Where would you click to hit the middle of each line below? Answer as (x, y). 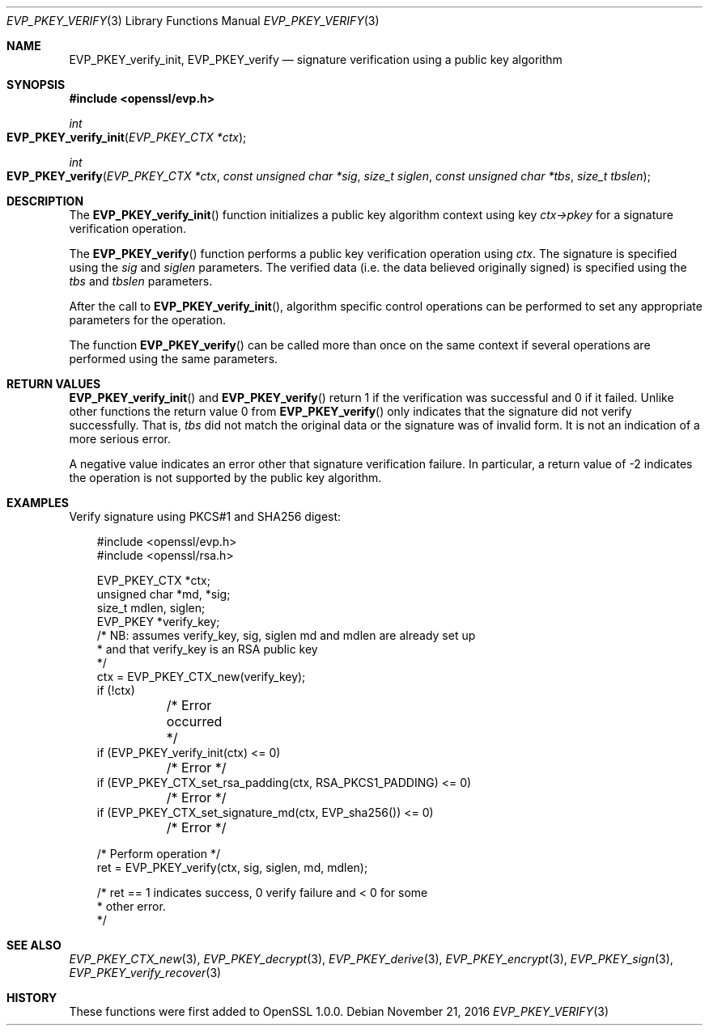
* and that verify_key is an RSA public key (207, 649)
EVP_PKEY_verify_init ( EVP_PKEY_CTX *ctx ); (127, 137)
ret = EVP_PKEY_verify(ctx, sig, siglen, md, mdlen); (232, 867)
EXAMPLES (38, 503)
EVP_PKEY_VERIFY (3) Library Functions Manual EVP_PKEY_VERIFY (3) (193, 21)
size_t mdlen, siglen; (151, 608)
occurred (194, 721)
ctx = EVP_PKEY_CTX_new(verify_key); (201, 677)
